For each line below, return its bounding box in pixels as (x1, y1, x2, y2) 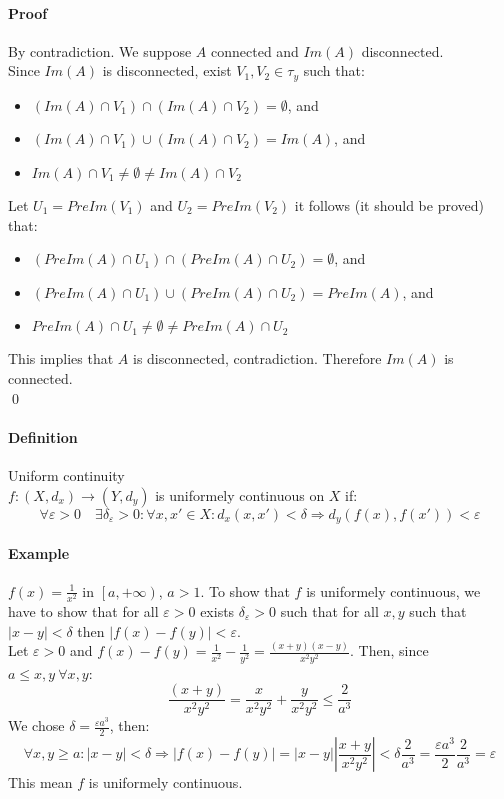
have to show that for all (8, 600, 159, 621)
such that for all (280, 600, 379, 621)
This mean (8, 772, 73, 793)
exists (200, 600, 235, 621)
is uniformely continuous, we (306, 580, 481, 601)
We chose (8, 715, 65, 736)
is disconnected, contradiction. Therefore (132, 348, 382, 369)
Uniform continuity (8, 464, 125, 485)
